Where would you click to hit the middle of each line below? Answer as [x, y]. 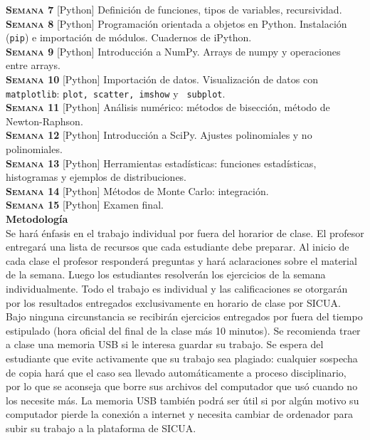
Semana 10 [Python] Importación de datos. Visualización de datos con [162, 79]
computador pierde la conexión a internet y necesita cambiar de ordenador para [180, 414]
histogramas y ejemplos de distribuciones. [96, 177]
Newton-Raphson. [44, 121]
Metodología [37, 219]
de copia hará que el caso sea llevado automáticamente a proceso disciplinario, [176, 372]
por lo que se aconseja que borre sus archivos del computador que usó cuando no [182, 386]
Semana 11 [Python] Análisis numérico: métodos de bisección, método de [168, 107]
